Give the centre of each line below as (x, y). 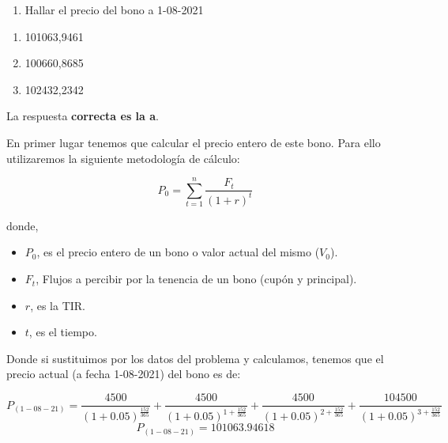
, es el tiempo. (63, 332)
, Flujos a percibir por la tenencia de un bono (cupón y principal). (196, 279)
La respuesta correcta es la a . (83, 116)
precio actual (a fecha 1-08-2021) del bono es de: (124, 374)
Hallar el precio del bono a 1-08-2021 (114, 9)
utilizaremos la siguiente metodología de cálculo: (123, 158)
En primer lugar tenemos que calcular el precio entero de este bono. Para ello (194, 142)
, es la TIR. (58, 305)
